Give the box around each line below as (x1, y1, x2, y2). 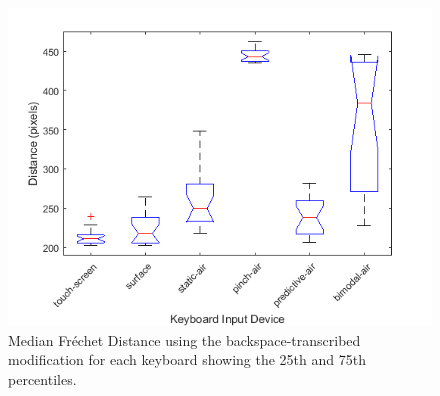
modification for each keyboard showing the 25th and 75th (8, 349, 366, 370)
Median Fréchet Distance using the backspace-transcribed (8, 329, 361, 350)
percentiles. (8, 368, 77, 389)
